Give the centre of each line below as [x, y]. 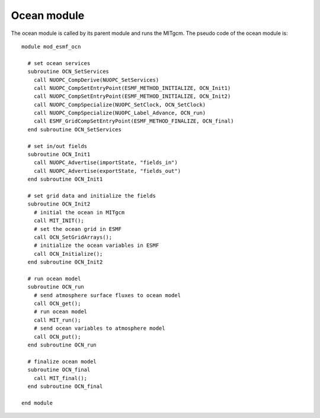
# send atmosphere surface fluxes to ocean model [107, 295]
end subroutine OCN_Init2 [65, 262]
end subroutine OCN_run [62, 345]
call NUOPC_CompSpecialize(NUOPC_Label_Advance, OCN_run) [120, 113]
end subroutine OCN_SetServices [74, 129]
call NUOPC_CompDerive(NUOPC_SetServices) [96, 80]
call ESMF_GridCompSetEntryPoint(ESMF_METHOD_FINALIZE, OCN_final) [134, 121]
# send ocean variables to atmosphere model [99, 328]
